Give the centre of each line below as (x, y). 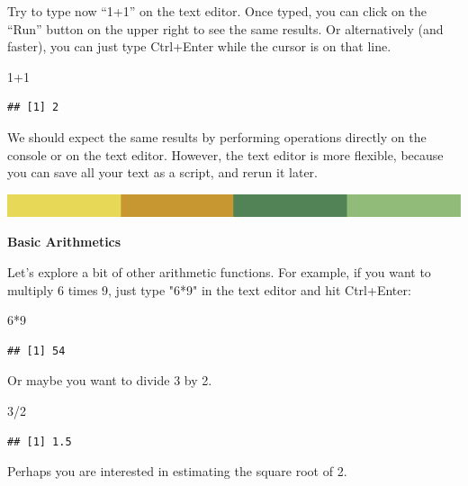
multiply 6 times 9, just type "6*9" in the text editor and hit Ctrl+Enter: (209, 289)
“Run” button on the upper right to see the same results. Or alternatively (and (225, 28)
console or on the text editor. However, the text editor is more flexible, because (225, 154)
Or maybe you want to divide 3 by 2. (110, 380)
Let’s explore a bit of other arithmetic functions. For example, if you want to (219, 272)
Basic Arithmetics (64, 242)
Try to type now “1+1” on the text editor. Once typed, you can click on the (217, 11)
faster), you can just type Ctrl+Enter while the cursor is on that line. (199, 46)
